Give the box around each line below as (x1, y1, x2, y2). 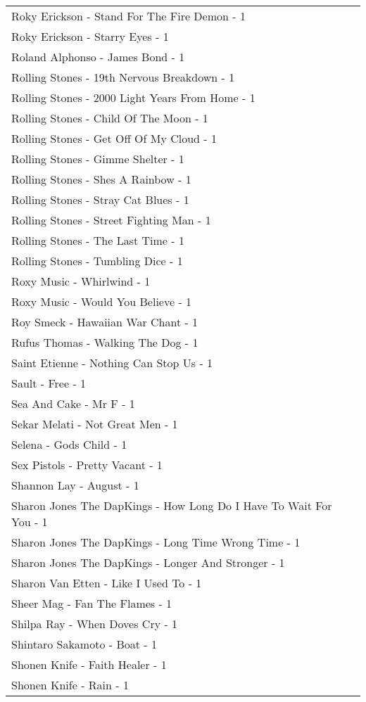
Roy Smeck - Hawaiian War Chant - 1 (11, 314, 198, 330)
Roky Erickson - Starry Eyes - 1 (11, 28, 169, 44)
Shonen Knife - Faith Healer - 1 (11, 656, 167, 672)
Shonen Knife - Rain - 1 (11, 677, 129, 693)
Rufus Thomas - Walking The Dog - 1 (11, 334, 198, 350)
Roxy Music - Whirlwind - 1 (11, 273, 151, 289)
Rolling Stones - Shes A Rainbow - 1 (11, 171, 191, 187)
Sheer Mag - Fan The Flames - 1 (11, 595, 172, 611)
